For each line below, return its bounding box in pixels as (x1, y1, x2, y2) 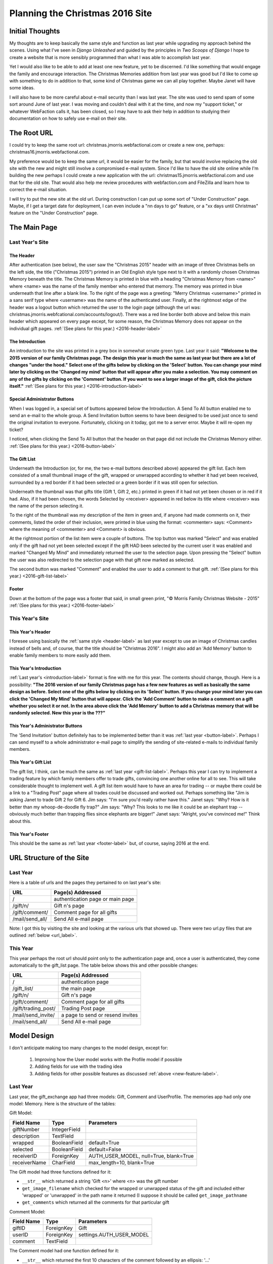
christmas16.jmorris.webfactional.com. (9, 149, 90, 155)
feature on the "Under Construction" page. (9, 210, 99, 216)
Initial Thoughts (9, 27, 60, 35)
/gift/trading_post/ (12, 1005, 56, 1012)
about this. (9, 818, 32, 824)
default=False (88, 1146, 121, 1153)
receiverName (12, 1159, 47, 1166)
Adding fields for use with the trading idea (34, 1063, 122, 1069)
